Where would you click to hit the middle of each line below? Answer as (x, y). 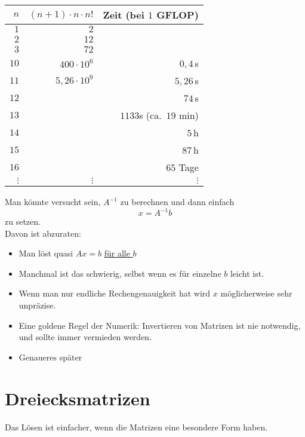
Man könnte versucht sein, (53, 201)
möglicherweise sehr (256, 293)
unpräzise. (37, 305)
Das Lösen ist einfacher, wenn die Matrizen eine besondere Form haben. (136, 427)
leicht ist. (247, 273)
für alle (117, 253)
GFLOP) (178, 15)
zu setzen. (23, 221)
